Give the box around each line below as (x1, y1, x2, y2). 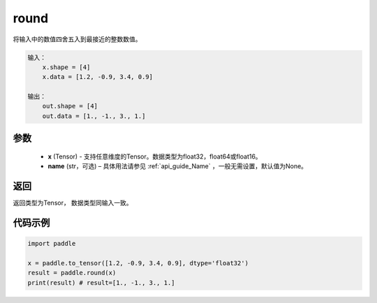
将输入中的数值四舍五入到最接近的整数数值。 (13, 35, 142, 43)
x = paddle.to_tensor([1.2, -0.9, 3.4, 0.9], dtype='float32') (27, 259, 249, 267)
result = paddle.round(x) (27, 269, 117, 277)
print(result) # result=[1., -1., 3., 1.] (27, 279, 175, 286)
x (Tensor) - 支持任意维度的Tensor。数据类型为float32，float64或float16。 (47, 152, 262, 161)
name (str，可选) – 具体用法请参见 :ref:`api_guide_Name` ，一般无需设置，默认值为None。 (47, 162, 307, 170)
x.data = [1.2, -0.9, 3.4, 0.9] (42, 73, 154, 81)
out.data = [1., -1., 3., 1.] (42, 112, 146, 120)
